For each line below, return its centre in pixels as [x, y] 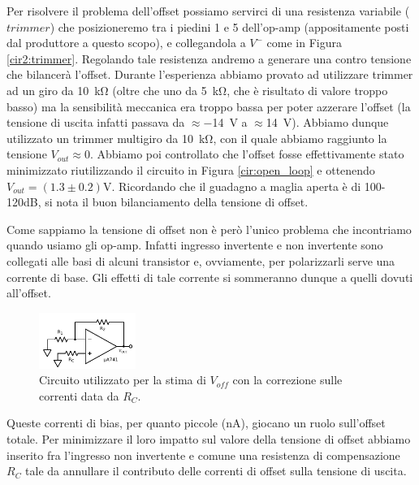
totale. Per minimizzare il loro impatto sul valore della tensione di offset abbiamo [209, 438]
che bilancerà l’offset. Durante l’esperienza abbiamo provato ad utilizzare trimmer [210, 74]
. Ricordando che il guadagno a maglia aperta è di [236, 186]
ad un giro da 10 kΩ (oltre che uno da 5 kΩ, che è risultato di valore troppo [197, 90]
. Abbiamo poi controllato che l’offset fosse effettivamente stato [247, 154]
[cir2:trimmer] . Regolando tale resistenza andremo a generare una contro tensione [209, 58]
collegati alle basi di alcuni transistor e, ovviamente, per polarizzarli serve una [201, 260]
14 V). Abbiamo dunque [327, 122]
